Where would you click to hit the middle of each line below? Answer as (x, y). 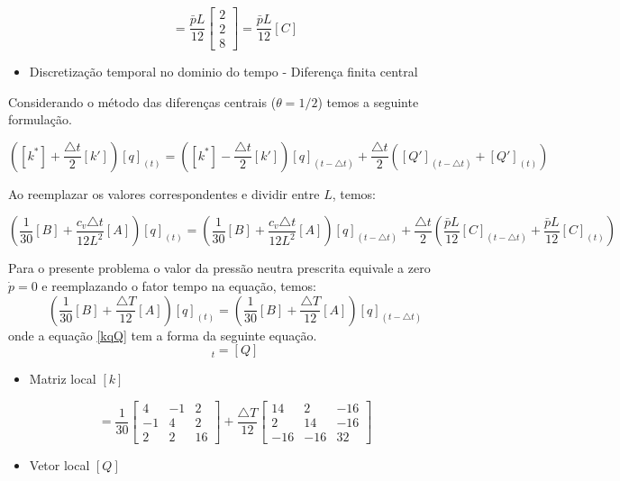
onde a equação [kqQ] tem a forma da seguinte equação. (163, 335)
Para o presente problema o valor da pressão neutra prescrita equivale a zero (219, 268)
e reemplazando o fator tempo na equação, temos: (179, 286)
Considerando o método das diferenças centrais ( (142, 101)
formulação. (40, 119)
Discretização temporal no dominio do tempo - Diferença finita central (223, 72)
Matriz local (63, 379)
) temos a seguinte (368, 101)
